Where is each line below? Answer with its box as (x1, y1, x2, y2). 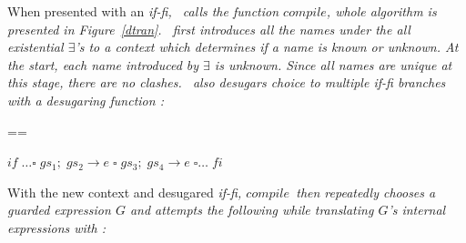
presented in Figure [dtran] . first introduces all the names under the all (7, 19, 410, 38)
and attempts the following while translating (129, 200, 374, 219)
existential (7, 37, 64, 56)
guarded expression (7, 200, 111, 219)
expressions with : (7, 218, 106, 237)
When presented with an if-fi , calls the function (7, 2, 279, 20)
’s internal (388, 200, 446, 219)
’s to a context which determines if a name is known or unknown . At (75, 37, 459, 56)
